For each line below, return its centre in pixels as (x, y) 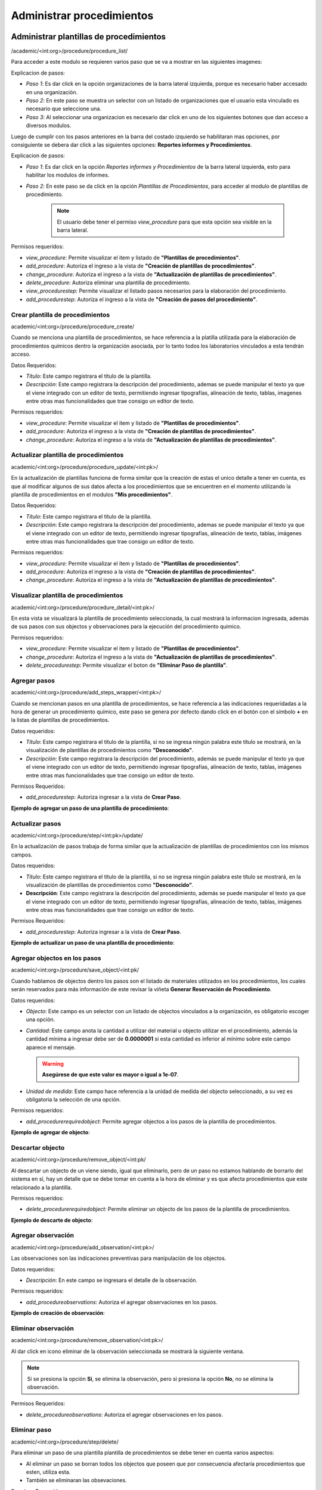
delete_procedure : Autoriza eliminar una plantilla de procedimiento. (108, 283)
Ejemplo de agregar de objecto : (50, 1132)
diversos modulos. (49, 126)
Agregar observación (43, 1236)
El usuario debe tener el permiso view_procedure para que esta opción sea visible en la (164, 222)
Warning (53, 1063)
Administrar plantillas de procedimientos (89, 37)
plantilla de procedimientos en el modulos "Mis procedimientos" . (92, 494)
